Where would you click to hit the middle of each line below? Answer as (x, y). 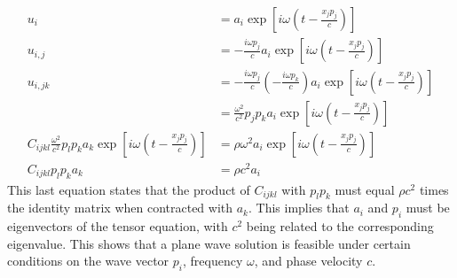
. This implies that (299, 208)
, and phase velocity (308, 261)
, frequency (213, 261)
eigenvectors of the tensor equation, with (118, 226)
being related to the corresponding (340, 226)
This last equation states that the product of (129, 189)
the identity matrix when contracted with (120, 208)
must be (428, 208)
